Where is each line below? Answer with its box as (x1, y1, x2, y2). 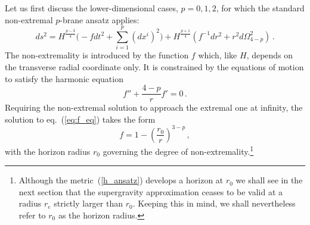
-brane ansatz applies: (60, 13, 139, 26)
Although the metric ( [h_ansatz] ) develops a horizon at (18, 174, 224, 186)
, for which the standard (216, 2, 305, 14)
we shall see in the (235, 174, 303, 186)
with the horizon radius (5, 145, 91, 157)
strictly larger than (54, 197, 123, 210)
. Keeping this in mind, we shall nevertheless (132, 197, 296, 210)
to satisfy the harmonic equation (5, 72, 123, 85)
